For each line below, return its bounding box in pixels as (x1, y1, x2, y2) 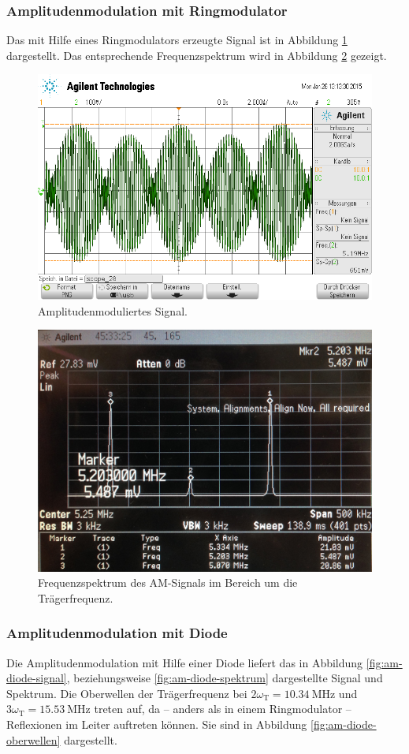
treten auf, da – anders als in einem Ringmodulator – (94, 700, 351, 717)
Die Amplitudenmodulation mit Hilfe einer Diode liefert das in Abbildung (6, 654, 363, 670)
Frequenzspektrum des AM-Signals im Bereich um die (38, 574, 298, 591)
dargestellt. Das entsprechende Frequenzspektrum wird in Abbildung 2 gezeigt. (6, 47, 387, 63)
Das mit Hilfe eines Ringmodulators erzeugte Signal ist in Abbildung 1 (6, 32, 348, 48)
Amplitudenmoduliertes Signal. (38, 302, 188, 319)
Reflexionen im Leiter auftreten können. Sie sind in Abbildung (6, 716, 307, 733)
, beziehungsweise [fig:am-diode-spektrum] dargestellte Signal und (66, 670, 383, 686)
